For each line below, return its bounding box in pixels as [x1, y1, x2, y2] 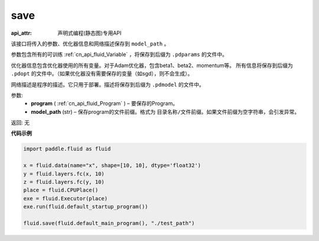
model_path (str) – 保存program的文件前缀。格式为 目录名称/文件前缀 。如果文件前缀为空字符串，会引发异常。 [31, 108, 300, 115]
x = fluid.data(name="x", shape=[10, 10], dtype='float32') [23, 162, 201, 169]
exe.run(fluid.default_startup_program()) [23, 203, 148, 210]
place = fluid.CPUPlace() [23, 187, 99, 194]
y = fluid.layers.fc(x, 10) [23, 170, 105, 177]
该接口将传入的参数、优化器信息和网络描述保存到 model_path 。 [11, 40, 170, 47]
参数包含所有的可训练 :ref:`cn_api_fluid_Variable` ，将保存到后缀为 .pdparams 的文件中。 [11, 51, 227, 58]
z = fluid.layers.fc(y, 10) [23, 179, 105, 185]
